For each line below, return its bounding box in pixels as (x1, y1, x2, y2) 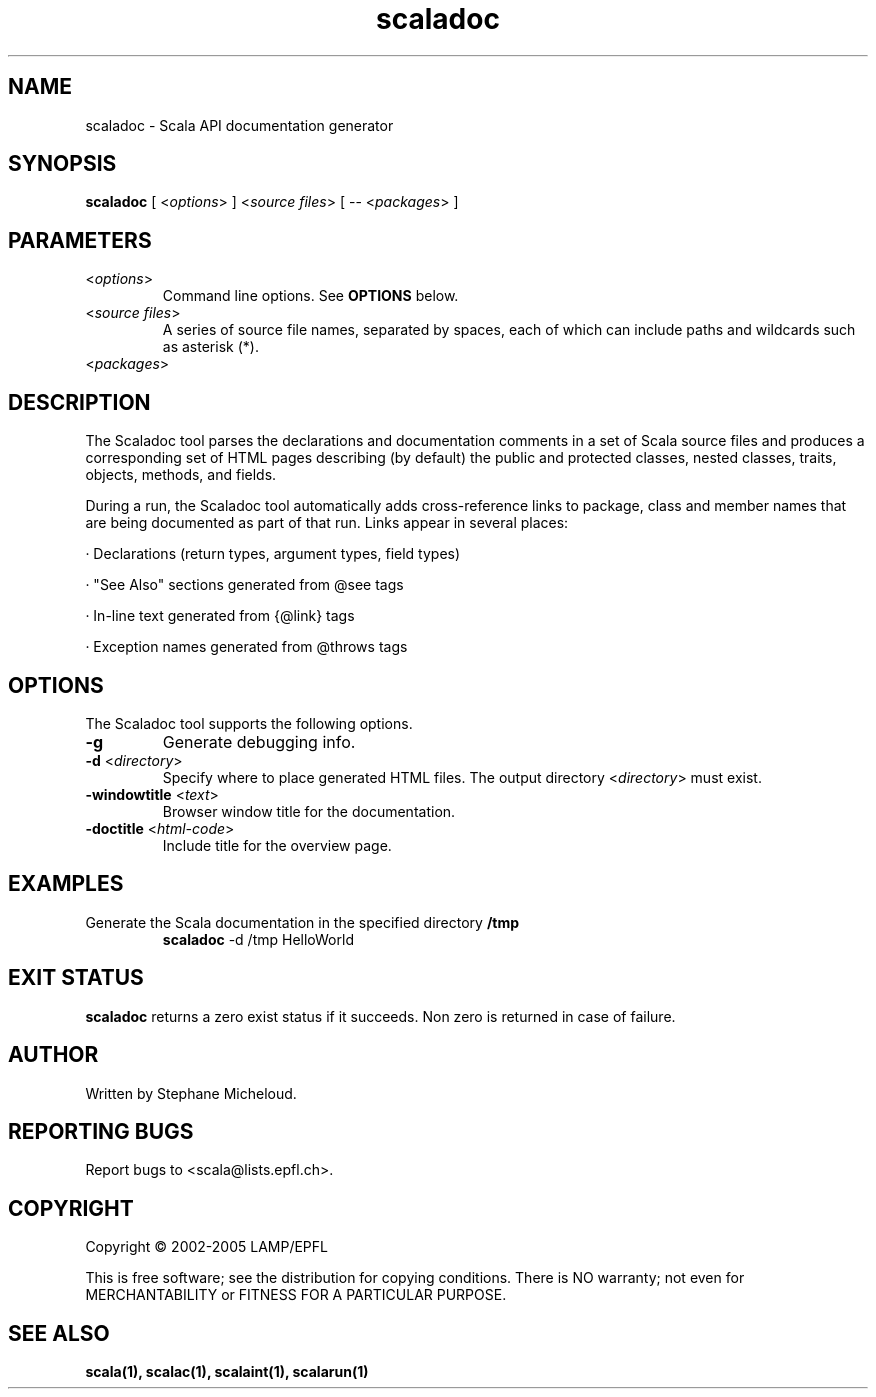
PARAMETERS (8, 227, 152, 253)
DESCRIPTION (8, 389, 151, 415)
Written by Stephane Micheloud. (85, 1084, 297, 1102)
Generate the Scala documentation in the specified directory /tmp (85, 913, 520, 931)
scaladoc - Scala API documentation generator (85, 116, 394, 134)
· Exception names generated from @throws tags (85, 638, 408, 656)
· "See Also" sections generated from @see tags (85, 576, 404, 594)
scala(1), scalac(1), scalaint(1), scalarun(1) (85, 1363, 369, 1381)
